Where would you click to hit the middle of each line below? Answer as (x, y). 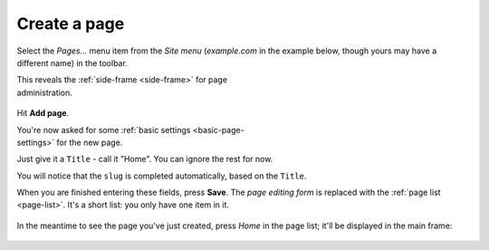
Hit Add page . (43, 113)
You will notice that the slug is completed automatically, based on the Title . (162, 176)
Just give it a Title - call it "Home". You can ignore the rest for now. (145, 159)
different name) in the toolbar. (72, 62)
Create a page (71, 24)
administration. (44, 92)
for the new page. (90, 142)
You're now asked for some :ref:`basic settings (104, 130)
